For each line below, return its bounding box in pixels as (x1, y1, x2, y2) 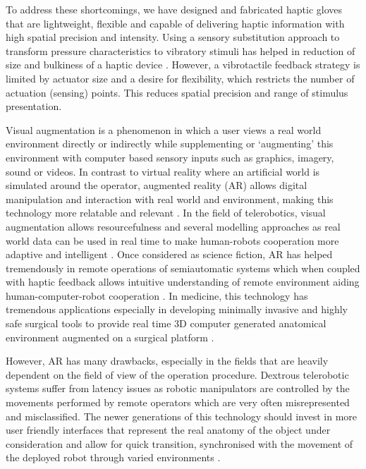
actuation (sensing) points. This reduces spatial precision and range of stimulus (6, 85, 348, 99)
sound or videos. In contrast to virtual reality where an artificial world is (6, 164, 320, 178)
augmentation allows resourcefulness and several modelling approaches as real (6, 219, 341, 233)
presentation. (6, 99, 62, 114)
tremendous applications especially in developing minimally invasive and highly (6, 302, 348, 317)
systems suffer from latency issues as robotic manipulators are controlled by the (6, 381, 350, 396)
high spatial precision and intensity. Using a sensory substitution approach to (6, 30, 340, 44)
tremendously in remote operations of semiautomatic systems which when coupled (6, 260, 360, 275)
